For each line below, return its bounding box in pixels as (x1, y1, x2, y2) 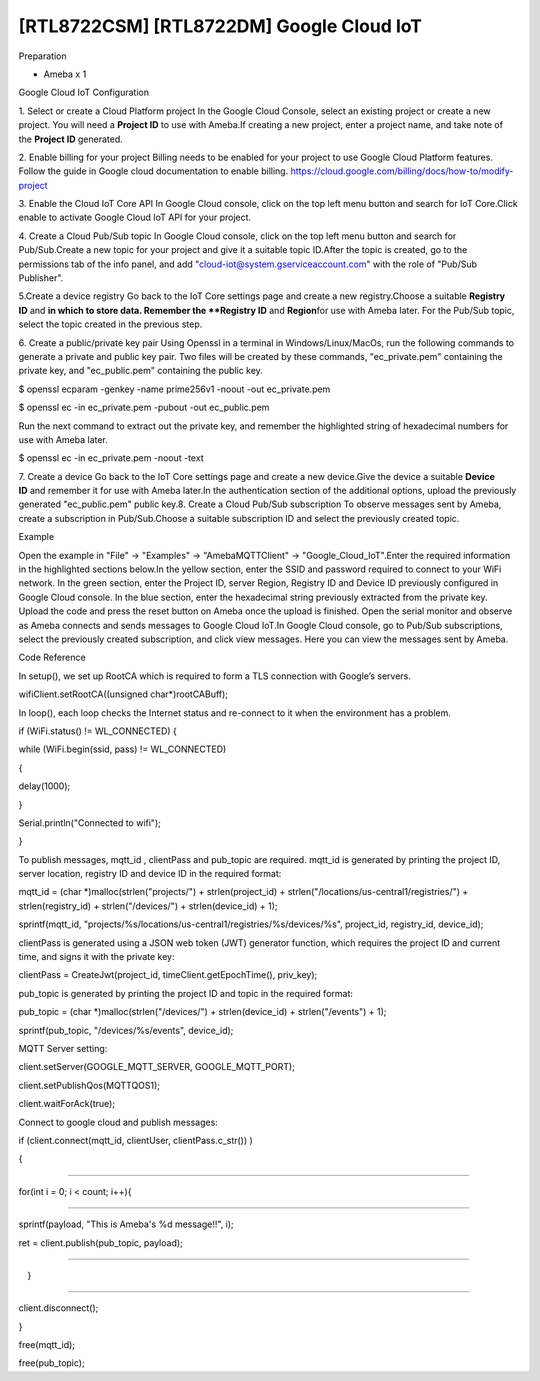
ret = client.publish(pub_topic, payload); (18, 1236, 184, 1249)
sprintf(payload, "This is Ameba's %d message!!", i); (18, 1218, 234, 1230)
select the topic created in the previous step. (18, 318, 203, 330)
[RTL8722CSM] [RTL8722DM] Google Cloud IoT (18, 15, 422, 37)
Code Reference (18, 651, 86, 664)
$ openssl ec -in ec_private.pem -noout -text (18, 452, 204, 464)
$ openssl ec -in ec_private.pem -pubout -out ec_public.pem (18, 401, 270, 414)
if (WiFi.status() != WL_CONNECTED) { (18, 725, 177, 737)
